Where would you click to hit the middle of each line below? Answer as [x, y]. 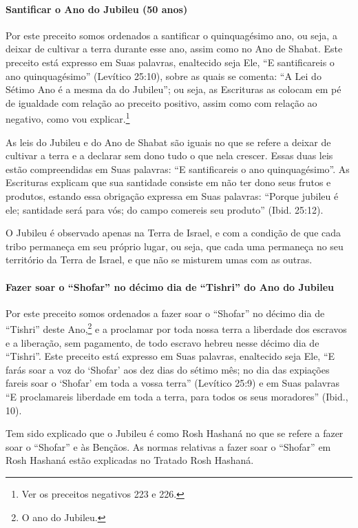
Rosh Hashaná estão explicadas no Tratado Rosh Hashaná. [130, 460]
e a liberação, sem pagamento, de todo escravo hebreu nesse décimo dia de [162, 342]
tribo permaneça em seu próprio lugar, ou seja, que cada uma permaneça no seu [175, 246]
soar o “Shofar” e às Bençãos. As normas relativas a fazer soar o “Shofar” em [168, 446]
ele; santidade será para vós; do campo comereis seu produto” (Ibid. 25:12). [165, 209]
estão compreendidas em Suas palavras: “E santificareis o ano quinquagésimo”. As [178, 169]
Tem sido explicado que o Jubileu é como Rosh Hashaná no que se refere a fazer [175, 433]
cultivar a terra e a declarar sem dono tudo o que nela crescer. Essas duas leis [169, 155]
